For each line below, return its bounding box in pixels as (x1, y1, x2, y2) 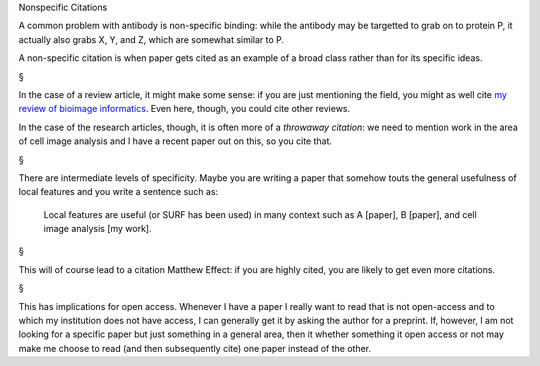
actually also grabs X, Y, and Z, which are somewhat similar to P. (18, 33, 285, 45)
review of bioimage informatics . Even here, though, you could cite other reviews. (18, 103, 351, 115)
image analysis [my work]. (43, 223, 152, 235)
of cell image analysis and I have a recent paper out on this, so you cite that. (18, 135, 333, 147)
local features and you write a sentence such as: (18, 186, 219, 198)
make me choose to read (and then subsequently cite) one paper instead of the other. (18, 342, 372, 354)
